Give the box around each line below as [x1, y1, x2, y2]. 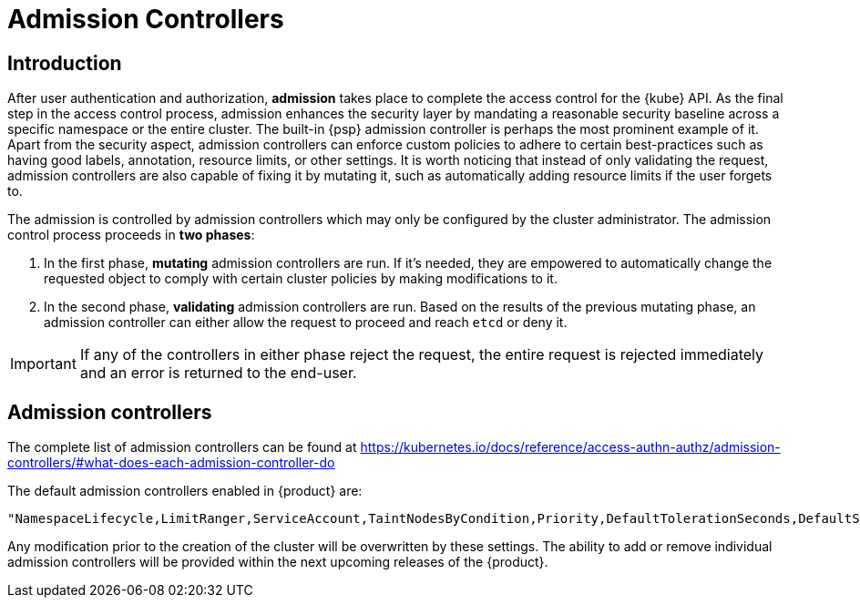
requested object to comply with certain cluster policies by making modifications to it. [44, 271, 558, 287]
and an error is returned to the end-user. [79, 364, 357, 383]
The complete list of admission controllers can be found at [7, 439, 357, 456]
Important [10, 354, 77, 374]
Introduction [7, 51, 122, 75]
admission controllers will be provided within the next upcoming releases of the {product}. [7, 554, 548, 570]
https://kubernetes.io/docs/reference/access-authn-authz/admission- [360, 439, 781, 456]
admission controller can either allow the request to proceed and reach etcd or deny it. [44, 314, 568, 331]
